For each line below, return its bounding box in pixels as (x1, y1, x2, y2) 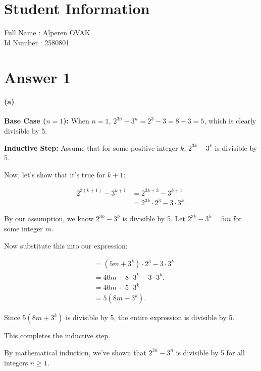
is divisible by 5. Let (122, 213, 185, 224)
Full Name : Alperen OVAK (4, 27, 90, 38)
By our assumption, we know (4, 213, 94, 224)
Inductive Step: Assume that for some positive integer (4, 142, 178, 153)
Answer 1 (4, 67, 71, 87)
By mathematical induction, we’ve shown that (4, 347, 146, 357)
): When (63, 115, 89, 126)
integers (4, 357, 28, 367)
